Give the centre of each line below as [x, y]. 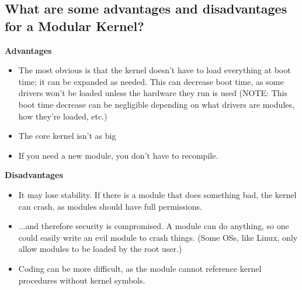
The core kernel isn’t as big [67, 136]
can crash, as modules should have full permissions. [110, 206]
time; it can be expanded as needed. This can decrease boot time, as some [151, 81]
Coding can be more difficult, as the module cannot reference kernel [140, 268]
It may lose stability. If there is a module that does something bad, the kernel [157, 194]
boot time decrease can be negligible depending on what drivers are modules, [156, 104]
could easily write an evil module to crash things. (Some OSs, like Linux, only [158, 237]
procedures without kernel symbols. [82, 280]
